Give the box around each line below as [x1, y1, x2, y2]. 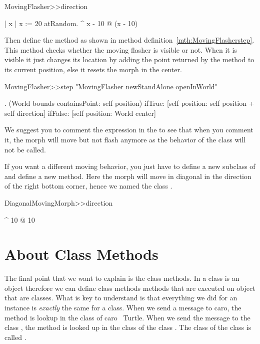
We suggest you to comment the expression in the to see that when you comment [4, 124, 253, 135]
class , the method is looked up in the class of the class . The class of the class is [4, 322, 251, 332]
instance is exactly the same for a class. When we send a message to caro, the [4, 302, 241, 312]
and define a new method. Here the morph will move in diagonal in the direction [4, 170, 251, 181]
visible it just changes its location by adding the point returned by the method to [4, 54, 254, 65]
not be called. [4, 144, 46, 154]
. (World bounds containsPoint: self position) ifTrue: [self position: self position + [4, 98, 254, 108]
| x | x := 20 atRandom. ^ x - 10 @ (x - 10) [4, 18, 138, 28]
